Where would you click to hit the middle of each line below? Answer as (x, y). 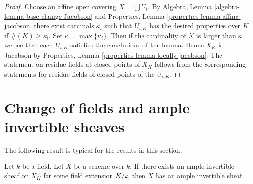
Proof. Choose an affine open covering (61, 6)
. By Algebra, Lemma (180, 6)
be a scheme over (99, 166)
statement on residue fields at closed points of (72, 64)
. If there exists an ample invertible (182, 166)
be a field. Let (43, 166)
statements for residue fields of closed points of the (80, 73)
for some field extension (78, 175)
